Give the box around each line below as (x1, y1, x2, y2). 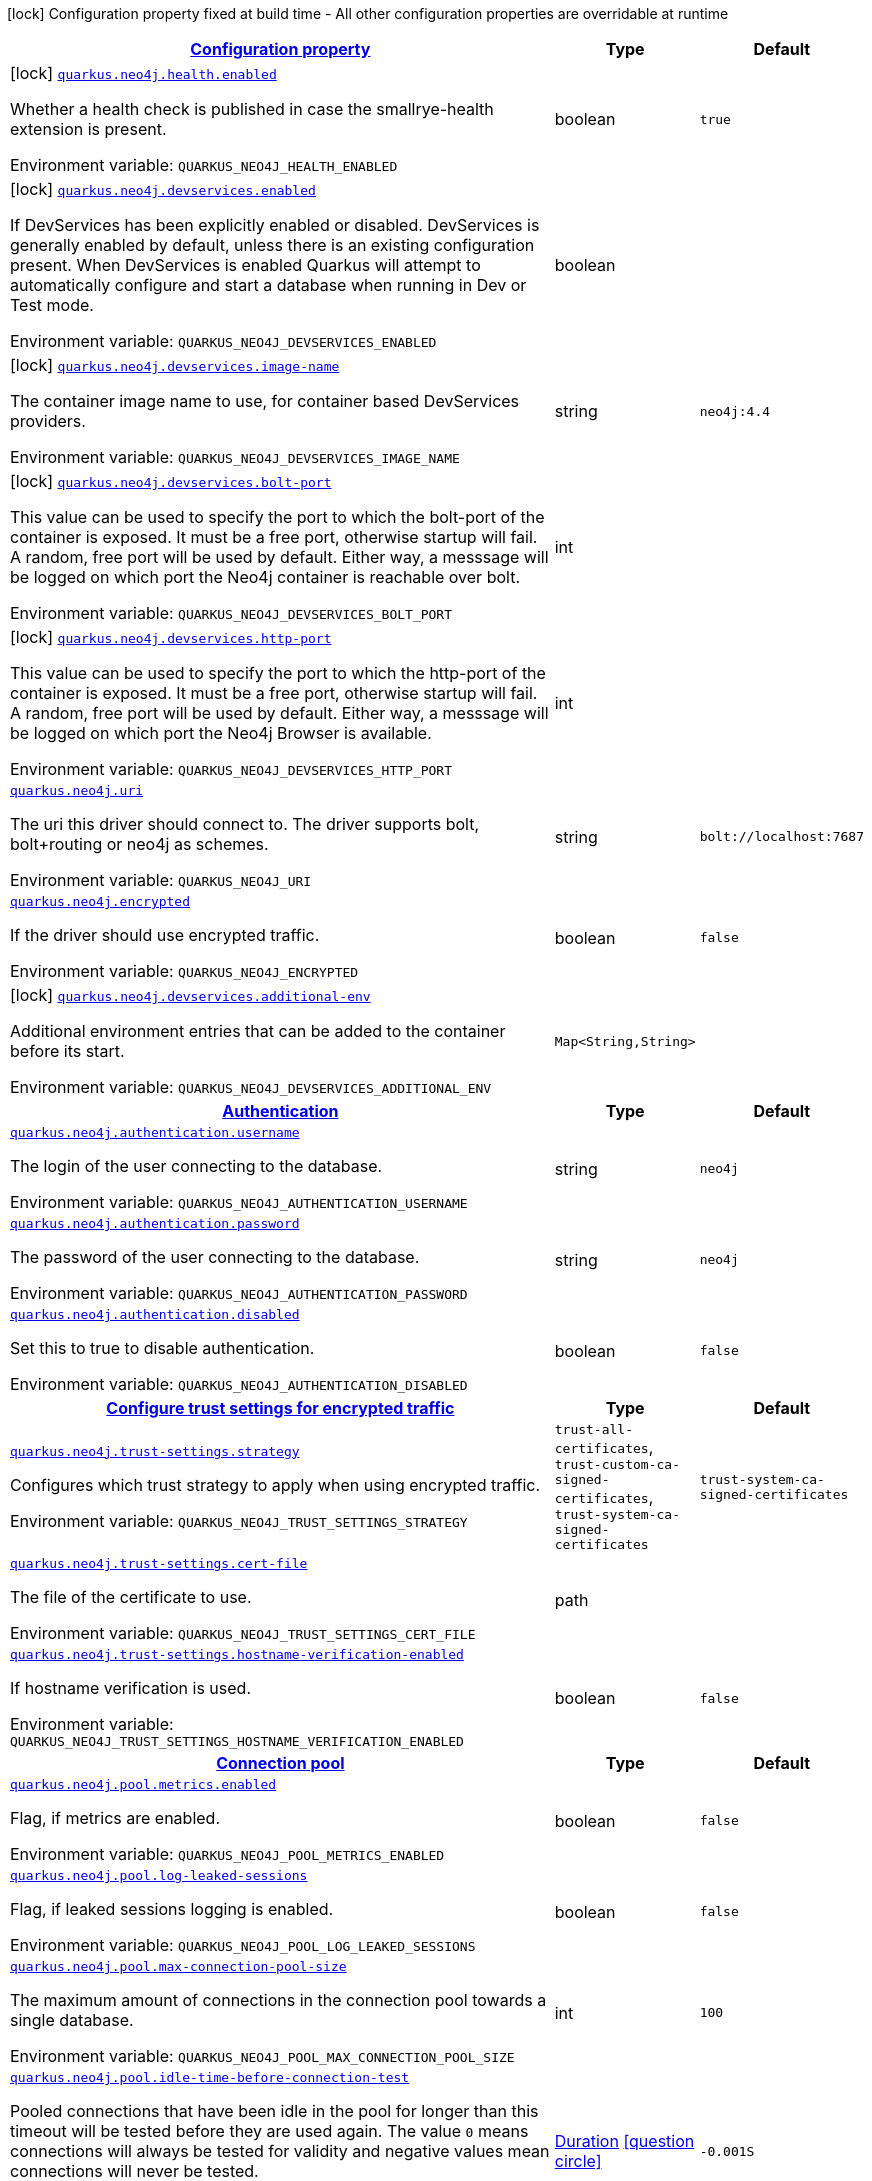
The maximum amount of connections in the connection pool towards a (10, 1990, 547, 2010)
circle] (554, 2151, 602, 2171)
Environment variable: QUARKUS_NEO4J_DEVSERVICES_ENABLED (10, 331, 437, 351)
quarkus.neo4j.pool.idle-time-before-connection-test (10, 2070, 410, 2085)
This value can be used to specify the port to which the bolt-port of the (10, 507, 545, 527)
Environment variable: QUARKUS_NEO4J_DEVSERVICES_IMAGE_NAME (10, 447, 460, 467)
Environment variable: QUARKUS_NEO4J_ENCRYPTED (10, 961, 359, 981)
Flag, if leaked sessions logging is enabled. (10, 1899, 334, 1919)
